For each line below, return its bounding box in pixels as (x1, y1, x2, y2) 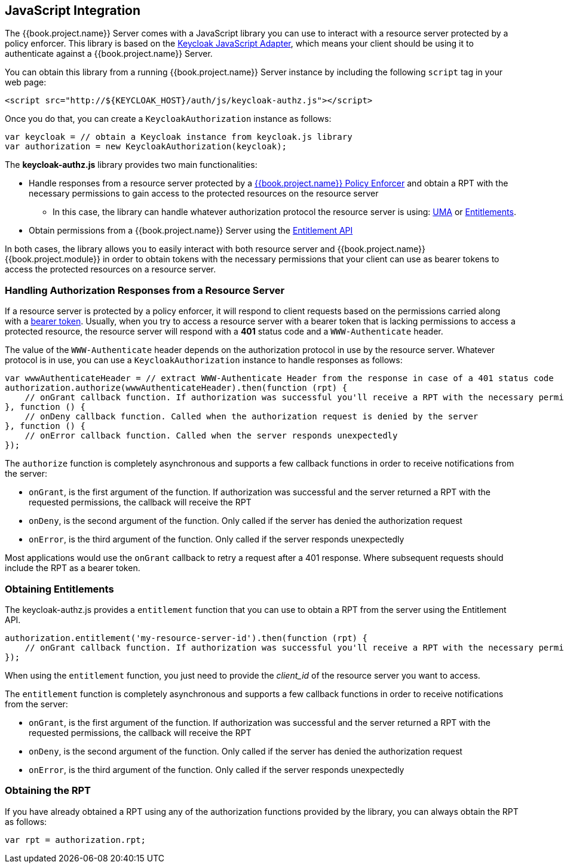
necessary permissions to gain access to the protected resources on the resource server (29, 188, 379, 199)
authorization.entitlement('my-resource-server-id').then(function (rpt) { (5, 633, 367, 643)
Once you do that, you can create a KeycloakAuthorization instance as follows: (5, 114, 332, 124)
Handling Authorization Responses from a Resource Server (5, 284, 285, 296)
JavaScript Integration (5, 3, 141, 18)
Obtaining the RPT (5, 784, 91, 797)
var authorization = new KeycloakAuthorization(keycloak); (5, 142, 287, 152)
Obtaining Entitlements (5, 582, 114, 595)
